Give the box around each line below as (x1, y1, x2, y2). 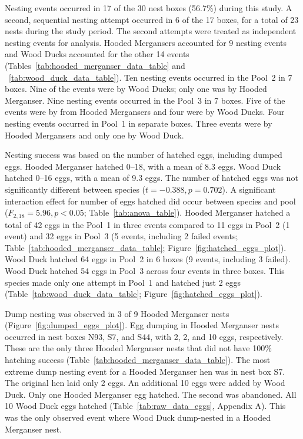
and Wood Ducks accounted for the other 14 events (5, 48, 189, 60)
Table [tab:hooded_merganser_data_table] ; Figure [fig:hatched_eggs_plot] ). (5, 241, 287, 253)
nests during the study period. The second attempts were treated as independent (5, 25, 297, 37)
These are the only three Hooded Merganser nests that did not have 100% (5, 342, 272, 354)
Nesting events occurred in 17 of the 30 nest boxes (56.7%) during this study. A (5, 2, 292, 14)
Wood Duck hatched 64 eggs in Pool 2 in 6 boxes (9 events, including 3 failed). (5, 253, 291, 265)
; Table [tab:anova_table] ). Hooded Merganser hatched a (84, 206, 291, 219)
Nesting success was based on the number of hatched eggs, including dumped (5, 148, 282, 161)
